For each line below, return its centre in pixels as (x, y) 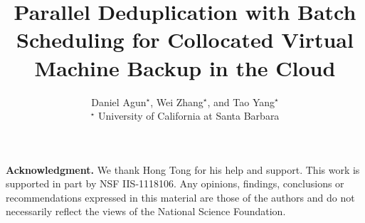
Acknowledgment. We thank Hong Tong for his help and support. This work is (183, 169)
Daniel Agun (119, 102)
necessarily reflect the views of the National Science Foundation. (146, 211)
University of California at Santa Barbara (189, 116)
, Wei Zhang (177, 102)
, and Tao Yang (241, 102)
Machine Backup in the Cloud (185, 67)
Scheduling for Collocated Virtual (185, 40)
